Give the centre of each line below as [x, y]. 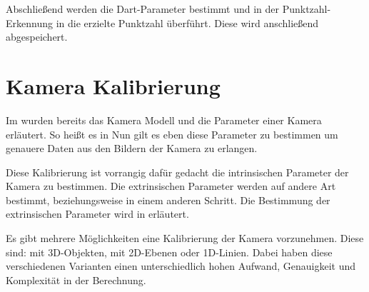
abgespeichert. [37, 37]
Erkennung [29, 22]
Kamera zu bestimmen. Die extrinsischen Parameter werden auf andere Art [171, 186]
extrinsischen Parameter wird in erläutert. [97, 214]
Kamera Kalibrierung [113, 85]
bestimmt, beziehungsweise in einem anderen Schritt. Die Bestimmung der [168, 200]
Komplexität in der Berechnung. [76, 280]
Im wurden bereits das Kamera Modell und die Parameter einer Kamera [164, 120]
